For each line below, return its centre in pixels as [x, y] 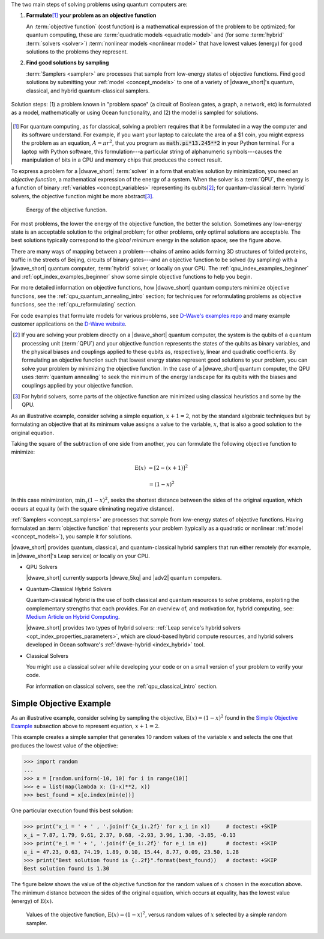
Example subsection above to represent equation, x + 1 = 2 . [85, 726]
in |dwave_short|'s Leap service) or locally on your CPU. [80, 556]
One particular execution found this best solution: [72, 810]
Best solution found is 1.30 [67, 869]
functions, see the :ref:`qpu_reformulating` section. [74, 305]
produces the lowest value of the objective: [64, 746]
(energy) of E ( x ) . [32, 901]
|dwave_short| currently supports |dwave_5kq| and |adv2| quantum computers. [124, 578]
